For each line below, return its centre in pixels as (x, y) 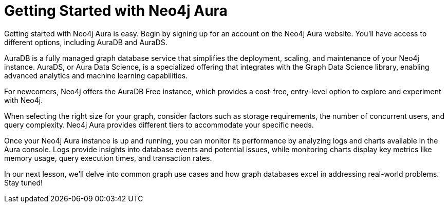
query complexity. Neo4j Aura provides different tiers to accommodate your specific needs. (159, 125)
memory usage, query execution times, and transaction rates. (108, 158)
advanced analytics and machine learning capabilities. (96, 75)
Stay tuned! (23, 182)
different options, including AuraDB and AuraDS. (86, 42)
